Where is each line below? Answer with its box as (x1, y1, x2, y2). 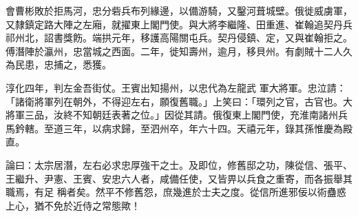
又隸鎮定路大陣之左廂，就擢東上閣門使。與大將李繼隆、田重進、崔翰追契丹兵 (6, 17, 352, 31)
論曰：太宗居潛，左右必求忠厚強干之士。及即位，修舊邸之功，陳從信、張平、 (6, 157, 352, 172)
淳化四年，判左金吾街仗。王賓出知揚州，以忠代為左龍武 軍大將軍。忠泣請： (6, 80, 346, 94)
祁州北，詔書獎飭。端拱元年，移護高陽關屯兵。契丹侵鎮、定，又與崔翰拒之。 (6, 30, 352, 45)
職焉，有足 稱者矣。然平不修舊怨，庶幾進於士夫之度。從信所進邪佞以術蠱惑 (6, 185, 346, 199)
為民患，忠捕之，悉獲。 (6, 57, 112, 72)
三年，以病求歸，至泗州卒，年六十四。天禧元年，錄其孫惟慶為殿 (63, 121, 352, 135)
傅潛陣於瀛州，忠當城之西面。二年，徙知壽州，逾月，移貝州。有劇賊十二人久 (6, 43, 352, 58)
